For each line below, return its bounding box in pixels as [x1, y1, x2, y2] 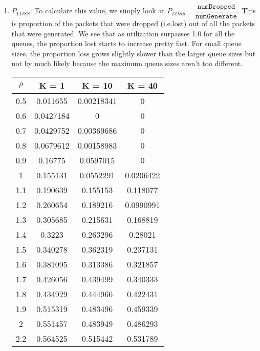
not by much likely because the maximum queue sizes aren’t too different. [11, 58, 243, 69]
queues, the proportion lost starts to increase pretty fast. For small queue [11, 38, 242, 49]
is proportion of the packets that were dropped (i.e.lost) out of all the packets [11, 18, 255, 29]
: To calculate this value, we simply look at [30, 5, 165, 16]
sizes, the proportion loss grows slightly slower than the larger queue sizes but [11, 48, 256, 58]
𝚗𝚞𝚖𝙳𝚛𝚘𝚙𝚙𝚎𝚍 [197, 3, 235, 10]
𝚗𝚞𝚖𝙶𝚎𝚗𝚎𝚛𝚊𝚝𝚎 [196, 13, 237, 20]
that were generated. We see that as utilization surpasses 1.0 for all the [11, 28, 235, 38]
